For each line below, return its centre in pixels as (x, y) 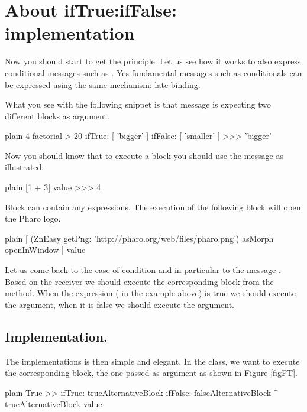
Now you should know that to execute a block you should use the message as (144, 155)
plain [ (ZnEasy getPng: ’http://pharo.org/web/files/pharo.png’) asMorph (139, 238)
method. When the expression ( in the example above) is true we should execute (150, 293)
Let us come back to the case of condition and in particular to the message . (143, 270)
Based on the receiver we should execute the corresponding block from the (139, 281)
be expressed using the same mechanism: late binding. (103, 84)
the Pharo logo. (33, 218)
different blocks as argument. (57, 116)
